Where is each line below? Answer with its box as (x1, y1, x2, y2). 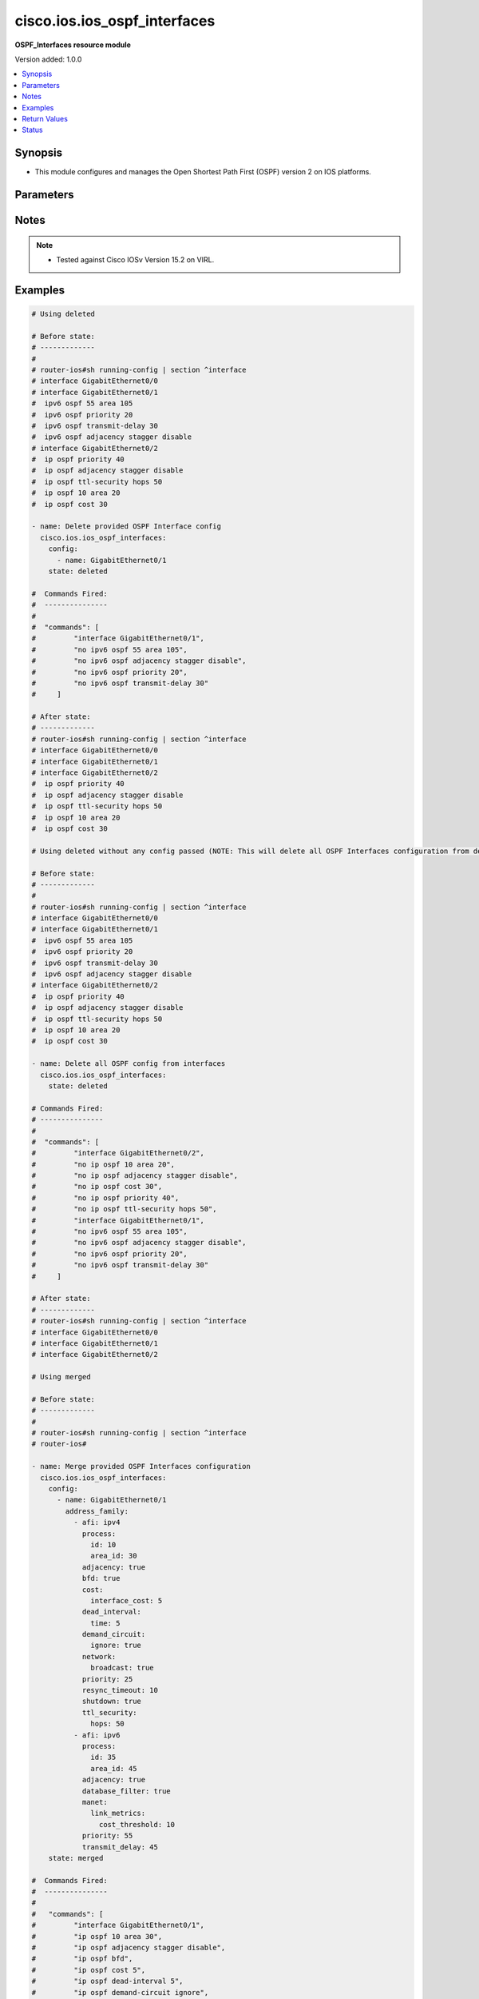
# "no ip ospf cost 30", (31, 1182, 163, 1191)
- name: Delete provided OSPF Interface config (31, 522, 221, 531)
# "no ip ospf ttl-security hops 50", (31, 1204, 217, 1214)
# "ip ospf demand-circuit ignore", (31, 1988, 209, 1997)
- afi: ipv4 (73, 1518, 121, 1527)
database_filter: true (81, 1786, 171, 1795)
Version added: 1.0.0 (14, 54, 82, 64)
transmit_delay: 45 (81, 1842, 159, 1851)
